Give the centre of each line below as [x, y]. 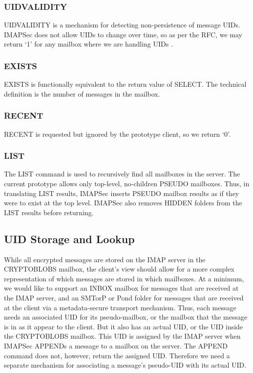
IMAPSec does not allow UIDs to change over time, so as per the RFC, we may [123, 34]
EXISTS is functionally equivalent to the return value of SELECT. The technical [125, 84]
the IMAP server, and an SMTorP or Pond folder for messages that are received [124, 297]
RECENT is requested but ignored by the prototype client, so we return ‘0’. [117, 134]
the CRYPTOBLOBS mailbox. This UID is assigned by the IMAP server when [122, 336]
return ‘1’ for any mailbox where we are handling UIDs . [88, 44]
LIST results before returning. [49, 212]
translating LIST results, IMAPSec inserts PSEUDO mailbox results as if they [122, 193]
